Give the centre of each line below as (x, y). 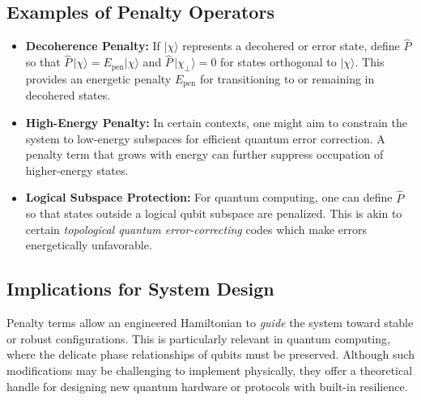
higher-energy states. (77, 170)
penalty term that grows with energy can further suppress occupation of (204, 154)
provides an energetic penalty (98, 79)
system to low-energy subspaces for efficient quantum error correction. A (205, 138)
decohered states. (68, 95)
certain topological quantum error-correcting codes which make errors (196, 229)
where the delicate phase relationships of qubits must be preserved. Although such (210, 354)
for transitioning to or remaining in (287, 79)
